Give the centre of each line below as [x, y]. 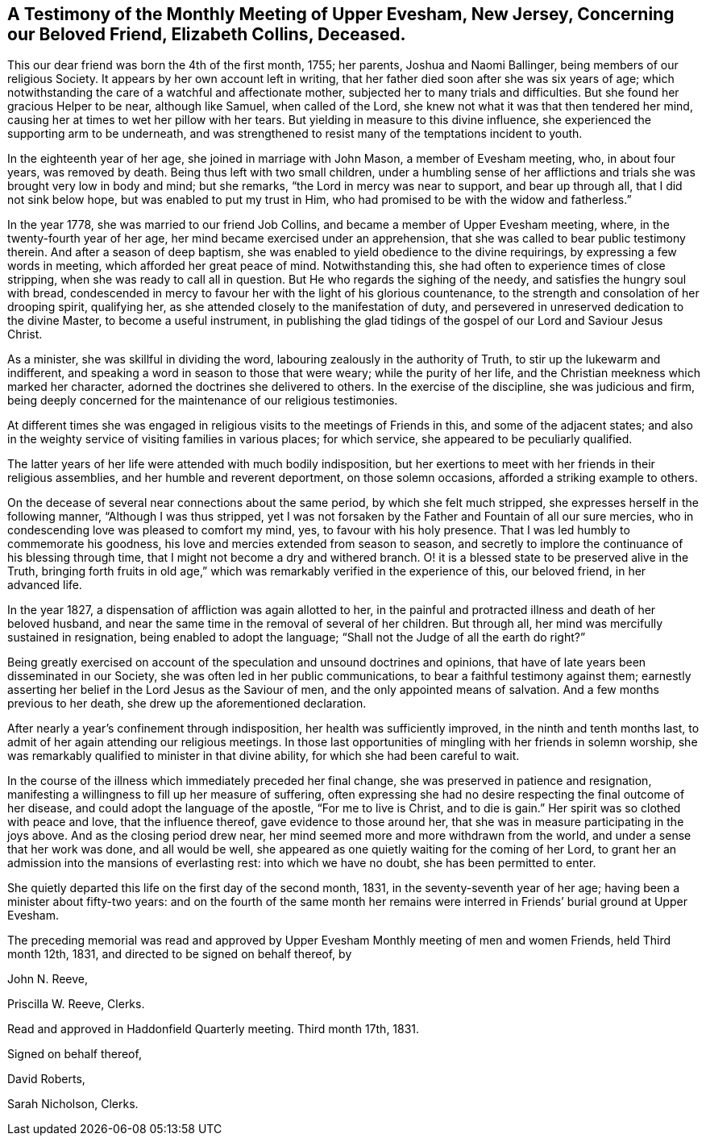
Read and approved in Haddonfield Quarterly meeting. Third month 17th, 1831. [214, 1029]
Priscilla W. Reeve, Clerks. [76, 1004]
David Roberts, [46, 1079]
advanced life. [45, 585]
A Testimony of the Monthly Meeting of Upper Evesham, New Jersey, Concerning [341, 14]
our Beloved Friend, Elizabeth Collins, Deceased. [207, 34]
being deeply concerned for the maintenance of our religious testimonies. [203, 401]
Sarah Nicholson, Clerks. [73, 1104]
